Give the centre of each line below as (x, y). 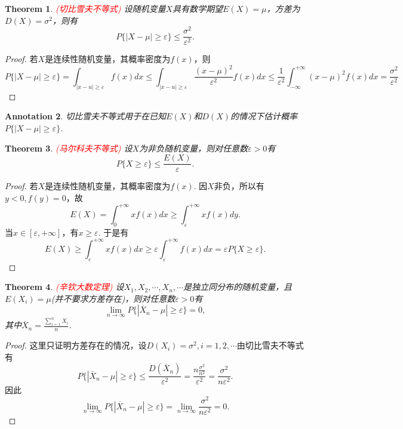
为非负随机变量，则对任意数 (194, 148)
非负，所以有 (239, 186)
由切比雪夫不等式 (270, 345)
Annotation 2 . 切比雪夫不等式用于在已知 (85, 116)
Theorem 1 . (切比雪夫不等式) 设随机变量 (85, 8)
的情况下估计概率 (264, 116)
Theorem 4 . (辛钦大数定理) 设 (64, 287)
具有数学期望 (198, 8)
